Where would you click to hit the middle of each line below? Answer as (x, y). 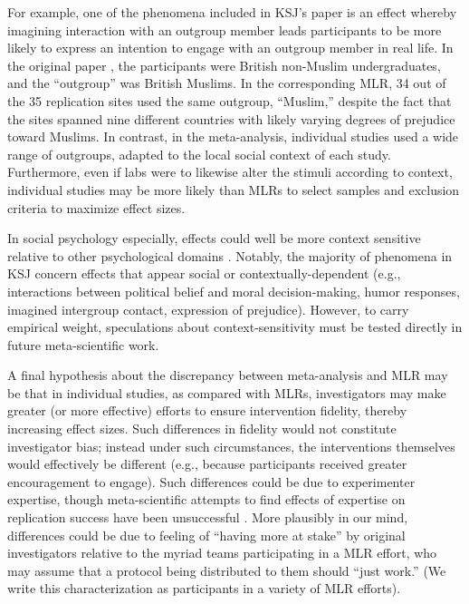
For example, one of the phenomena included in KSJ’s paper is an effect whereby (232, 12)
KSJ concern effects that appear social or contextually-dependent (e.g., (204, 273)
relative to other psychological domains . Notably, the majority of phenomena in (230, 255)
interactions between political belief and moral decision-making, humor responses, (234, 291)
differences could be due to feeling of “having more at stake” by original (206, 535)
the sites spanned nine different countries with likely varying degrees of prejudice (231, 118)
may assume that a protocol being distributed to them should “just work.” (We (227, 570)
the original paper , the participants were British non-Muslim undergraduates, (224, 65)
